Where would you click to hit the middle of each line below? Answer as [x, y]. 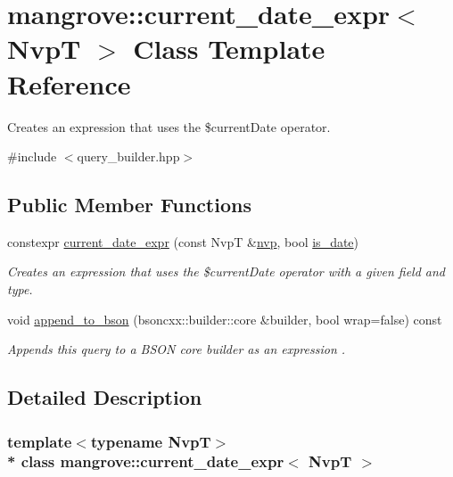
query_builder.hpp [128, 156]
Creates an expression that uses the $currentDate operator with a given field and [226, 271]
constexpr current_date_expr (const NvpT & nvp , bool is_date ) [183, 241]
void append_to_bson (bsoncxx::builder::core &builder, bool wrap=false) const [225, 319]
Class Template [229, 49]
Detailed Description [105, 397]
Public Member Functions [129, 205]
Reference [69, 83]
